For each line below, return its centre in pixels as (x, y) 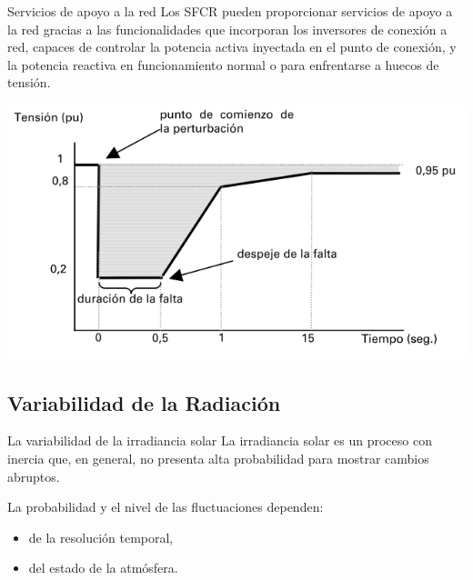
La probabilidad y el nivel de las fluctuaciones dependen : (166, 507)
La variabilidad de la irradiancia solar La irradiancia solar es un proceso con (220, 440)
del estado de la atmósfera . (103, 568)
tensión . (29, 82)
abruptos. (34, 476)
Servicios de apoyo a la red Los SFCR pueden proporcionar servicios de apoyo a (230, 11)
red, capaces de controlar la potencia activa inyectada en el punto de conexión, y (232, 47)
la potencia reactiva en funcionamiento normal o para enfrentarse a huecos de (223, 64)
